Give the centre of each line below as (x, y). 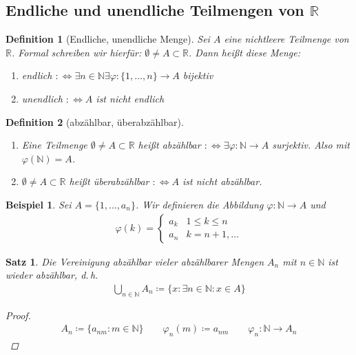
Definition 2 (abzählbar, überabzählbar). (95, 121)
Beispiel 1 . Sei (39, 204)
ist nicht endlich (130, 98)
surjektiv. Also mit (311, 145)
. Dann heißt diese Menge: (244, 52)
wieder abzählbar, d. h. (52, 275)
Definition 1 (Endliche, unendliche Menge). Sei (108, 39)
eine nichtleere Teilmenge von (286, 39)
